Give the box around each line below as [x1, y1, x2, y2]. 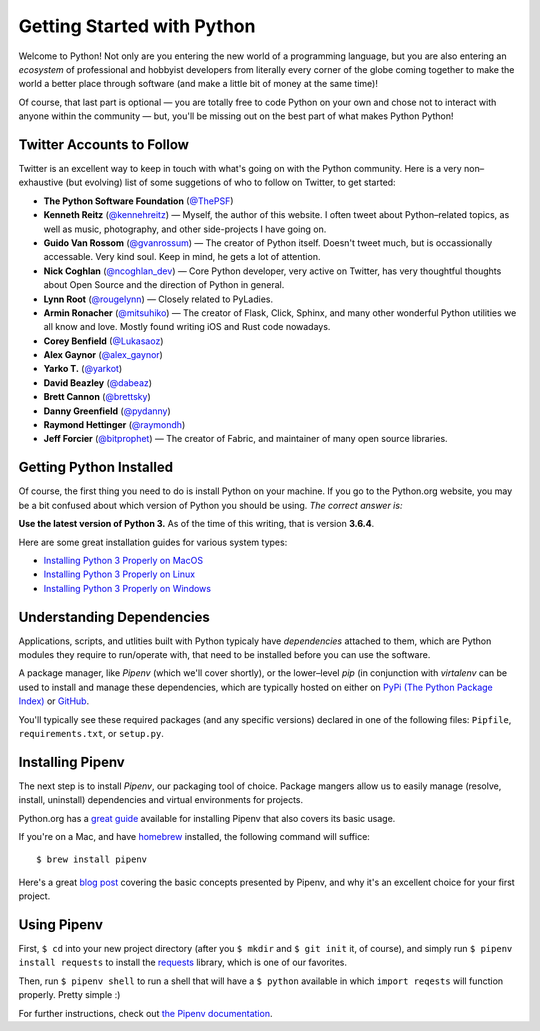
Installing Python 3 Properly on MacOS [43, 554, 204, 566]
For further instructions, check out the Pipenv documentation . [18, 1007, 273, 1019]
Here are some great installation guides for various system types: [18, 536, 288, 548]
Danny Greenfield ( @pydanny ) [43, 405, 172, 417]
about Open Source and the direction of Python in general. [43, 279, 285, 291]
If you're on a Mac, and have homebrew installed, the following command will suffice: [18, 831, 370, 843]
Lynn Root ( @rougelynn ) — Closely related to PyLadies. [43, 293, 274, 305]
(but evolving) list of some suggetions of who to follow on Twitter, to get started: [65, 176, 396, 189]
